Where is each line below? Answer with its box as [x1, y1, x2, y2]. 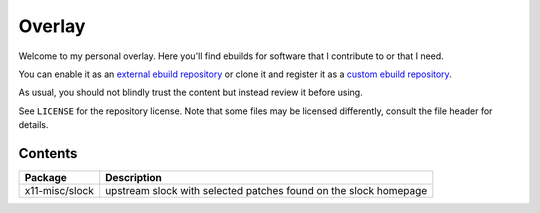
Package [24, 171, 67, 185]
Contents [18, 145, 78, 162]
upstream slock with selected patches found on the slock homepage [105, 184, 428, 198]
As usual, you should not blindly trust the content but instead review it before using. [18, 86, 364, 99]
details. [18, 119, 49, 131]
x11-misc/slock [24, 184, 94, 198]
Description [105, 171, 162, 185]
